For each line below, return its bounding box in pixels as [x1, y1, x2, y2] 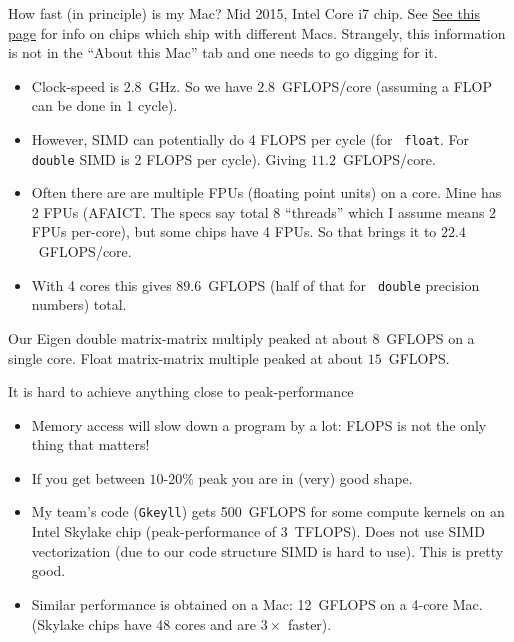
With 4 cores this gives [31, 274, 172, 295]
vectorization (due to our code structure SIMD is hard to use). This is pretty [31, 540, 504, 561]
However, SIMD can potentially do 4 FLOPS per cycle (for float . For [31, 128, 470, 149]
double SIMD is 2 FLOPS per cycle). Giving [31, 148, 307, 169]
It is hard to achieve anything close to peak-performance [8, 381, 354, 402]
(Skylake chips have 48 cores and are [31, 613, 257, 634]
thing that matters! [31, 434, 150, 455]
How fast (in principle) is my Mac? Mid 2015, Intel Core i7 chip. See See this [8, 3, 481, 23]
